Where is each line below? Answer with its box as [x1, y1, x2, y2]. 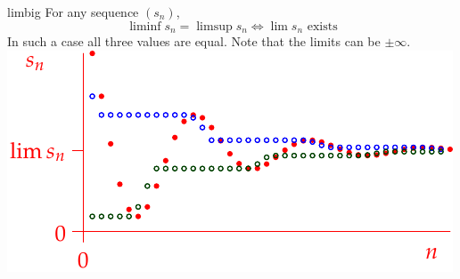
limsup [196, 20, 233, 33]
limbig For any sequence [7, 3, 139, 20]
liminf [129, 20, 161, 33]
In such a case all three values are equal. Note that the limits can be [7, 32, 381, 51]
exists [307, 20, 338, 33]
